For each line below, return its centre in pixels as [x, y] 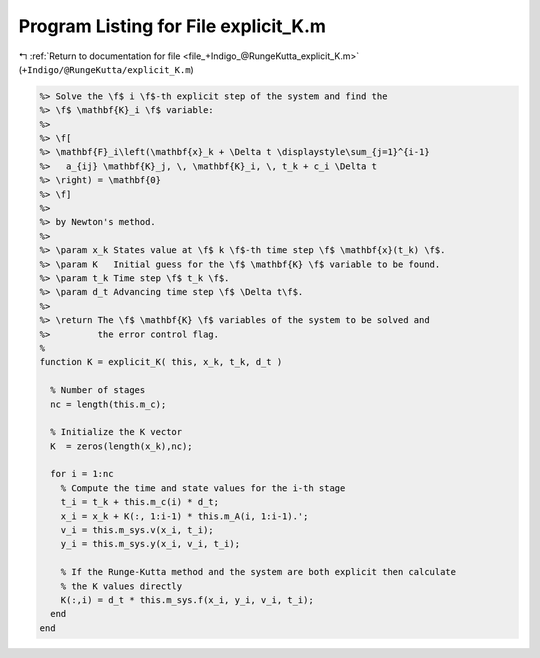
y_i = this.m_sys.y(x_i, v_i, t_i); [150, 544]
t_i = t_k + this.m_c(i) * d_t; [140, 502]
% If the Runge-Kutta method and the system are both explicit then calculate [258, 572]
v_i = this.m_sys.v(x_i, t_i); [137, 530]
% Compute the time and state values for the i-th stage [203, 488]
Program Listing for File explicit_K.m [172, 26]
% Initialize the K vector [116, 432]
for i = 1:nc [82, 474]
